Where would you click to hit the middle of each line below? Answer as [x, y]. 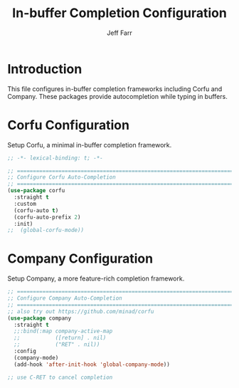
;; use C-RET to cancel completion [60, 377]
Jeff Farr [119, 33]
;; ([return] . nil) [60, 338]
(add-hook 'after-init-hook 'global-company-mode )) [92, 365]
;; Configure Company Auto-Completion [65, 298]
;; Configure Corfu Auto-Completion [62, 177]
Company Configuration [80, 259]
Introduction [45, 69]
